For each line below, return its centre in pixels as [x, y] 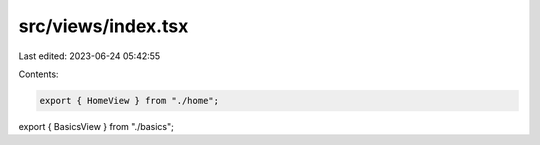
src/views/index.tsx [103, 26]
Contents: [38, 74]
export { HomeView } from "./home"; [129, 100]
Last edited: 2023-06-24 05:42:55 [89, 56]
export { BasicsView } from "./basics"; [96, 126]
